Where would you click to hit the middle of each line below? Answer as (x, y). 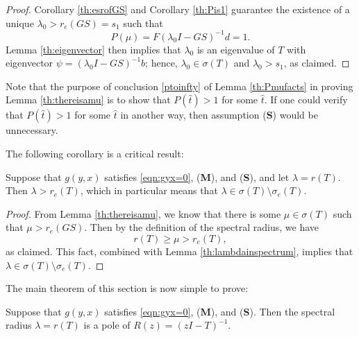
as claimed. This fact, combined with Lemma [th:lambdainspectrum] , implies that (179, 251)
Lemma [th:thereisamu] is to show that (88, 100)
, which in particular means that (149, 190)
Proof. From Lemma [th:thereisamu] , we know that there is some (143, 213)
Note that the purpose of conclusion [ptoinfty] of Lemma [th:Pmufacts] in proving (179, 86)
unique (20, 23)
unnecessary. (32, 130)
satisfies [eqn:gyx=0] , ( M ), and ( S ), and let (197, 176)
